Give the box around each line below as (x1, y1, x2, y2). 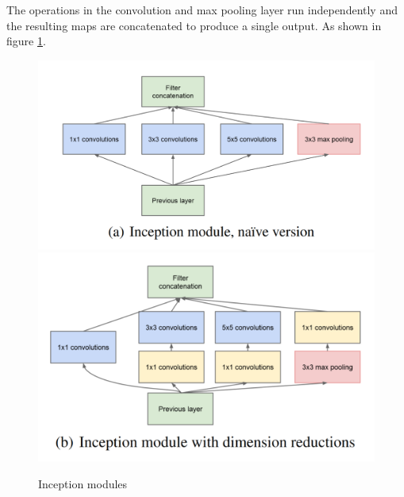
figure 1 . (6, 33, 46, 49)
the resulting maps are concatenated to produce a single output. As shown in (6, 17, 382, 33)
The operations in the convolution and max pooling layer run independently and (6, 2, 398, 17)
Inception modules (38, 475, 128, 491)
